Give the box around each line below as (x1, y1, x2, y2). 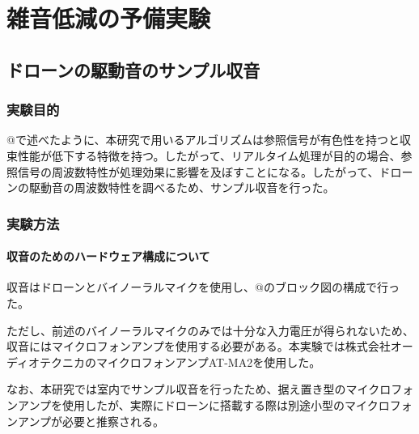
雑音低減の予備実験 (6, 2, 211, 35)
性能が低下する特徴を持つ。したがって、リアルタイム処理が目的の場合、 (17, 147, 401, 164)
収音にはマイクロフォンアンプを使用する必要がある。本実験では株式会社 (6, 338, 391, 355)
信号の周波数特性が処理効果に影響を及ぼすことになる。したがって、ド (17, 163, 391, 180)
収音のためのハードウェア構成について (6, 248, 210, 265)
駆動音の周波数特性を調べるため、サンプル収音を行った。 (28, 179, 335, 196)
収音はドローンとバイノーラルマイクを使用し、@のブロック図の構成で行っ (6, 279, 400, 296)
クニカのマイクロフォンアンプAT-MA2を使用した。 (51, 353, 321, 370)
